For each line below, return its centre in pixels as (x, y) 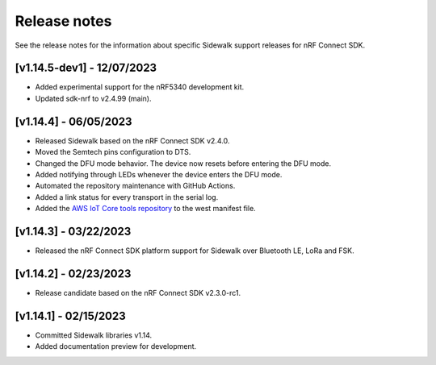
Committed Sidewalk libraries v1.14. (94, 335)
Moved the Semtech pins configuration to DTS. (113, 152)
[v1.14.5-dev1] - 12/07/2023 (86, 68)
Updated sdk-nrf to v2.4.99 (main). (93, 98)
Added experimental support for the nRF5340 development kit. (140, 87)
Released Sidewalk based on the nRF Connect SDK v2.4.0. (132, 140)
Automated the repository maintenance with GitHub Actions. (135, 186)
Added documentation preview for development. (116, 346)
